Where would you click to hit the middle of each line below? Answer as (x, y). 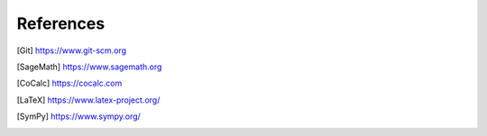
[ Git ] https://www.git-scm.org (71, 50)
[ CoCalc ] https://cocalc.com (69, 83)
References (61, 23)
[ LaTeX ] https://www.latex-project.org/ (88, 100)
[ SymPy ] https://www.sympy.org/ (79, 116)
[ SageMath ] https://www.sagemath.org (89, 67)
